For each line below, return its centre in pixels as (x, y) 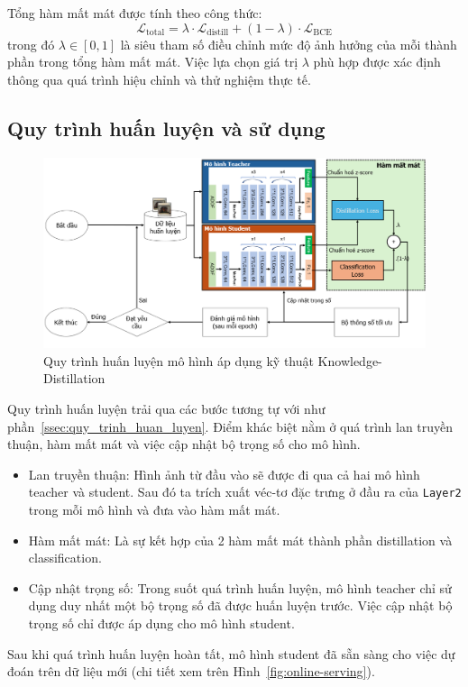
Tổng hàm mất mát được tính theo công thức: (135, 13)
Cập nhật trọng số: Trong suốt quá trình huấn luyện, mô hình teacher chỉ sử (240, 587)
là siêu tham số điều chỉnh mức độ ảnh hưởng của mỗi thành (289, 44)
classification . (65, 558)
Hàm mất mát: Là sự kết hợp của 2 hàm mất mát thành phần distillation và (240, 540)
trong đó (31, 44)
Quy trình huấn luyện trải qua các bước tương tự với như (166, 408)
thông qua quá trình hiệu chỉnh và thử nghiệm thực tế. (159, 79)
